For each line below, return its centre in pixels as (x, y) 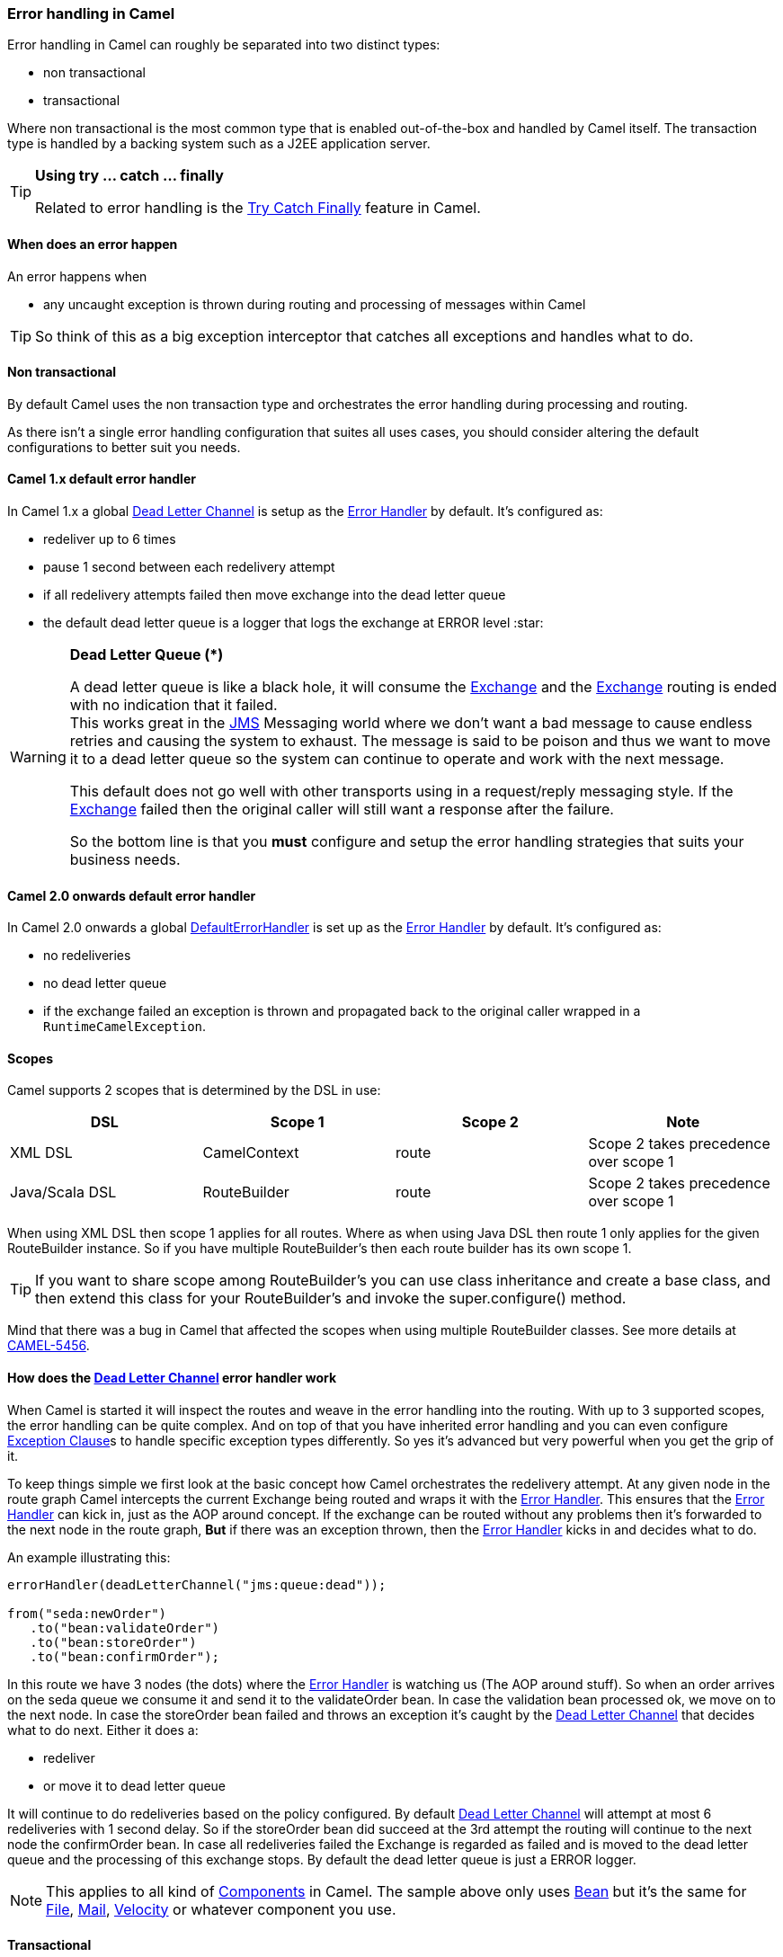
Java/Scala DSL (63, 1192)
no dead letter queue (105, 983)
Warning (38, 757)
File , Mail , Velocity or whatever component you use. (221, 1909)
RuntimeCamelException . (125, 1027)
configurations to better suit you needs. (124, 447)
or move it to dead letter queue (135, 1785)
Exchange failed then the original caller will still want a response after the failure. (342, 809)
